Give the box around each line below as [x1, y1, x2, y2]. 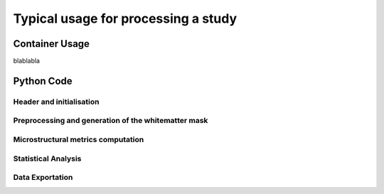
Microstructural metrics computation [13, 134, 144, 144]
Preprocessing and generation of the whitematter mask [13, 116, 208, 126]
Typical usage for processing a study [13, 11, 238, 26]
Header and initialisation [13, 97, 100, 107]
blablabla [13, 57, 41, 65]
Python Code [13, 75, 73, 87]
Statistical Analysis [13, 153, 82, 163]
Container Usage [13, 38, 90, 50]
